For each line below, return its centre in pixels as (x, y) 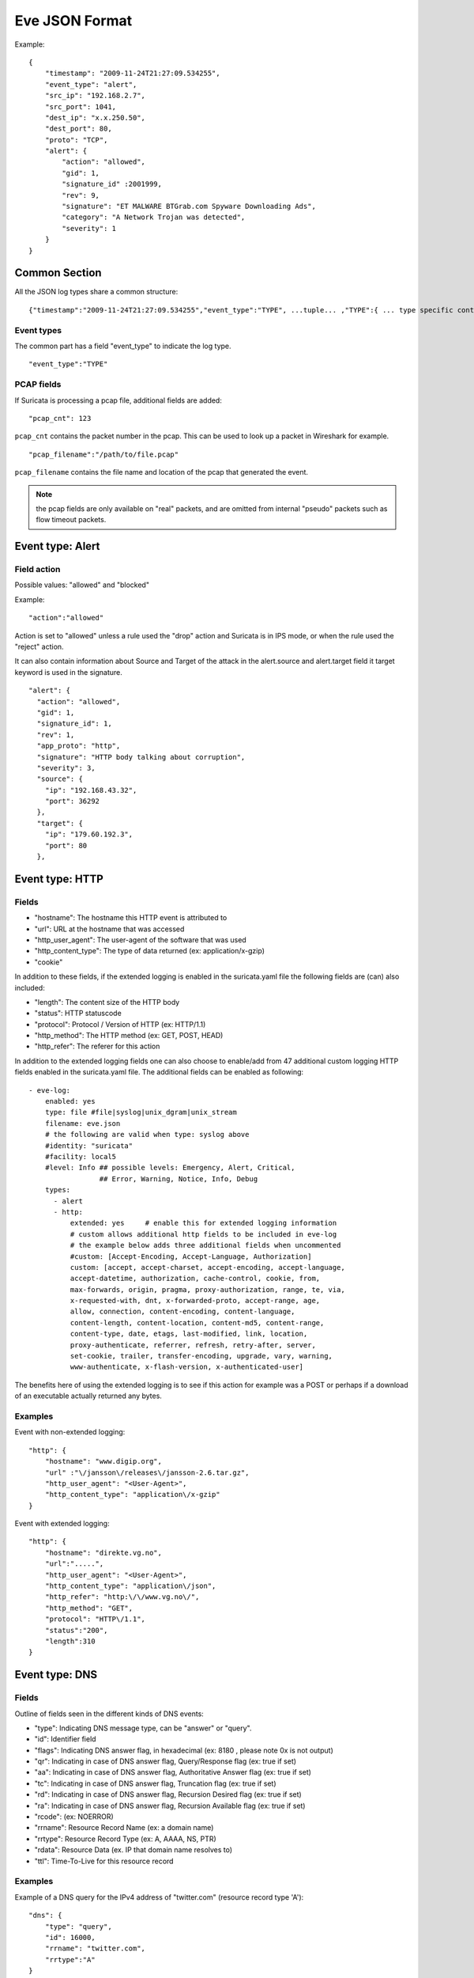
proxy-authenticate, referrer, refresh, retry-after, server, (193, 1345)
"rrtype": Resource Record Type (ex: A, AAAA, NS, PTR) (125, 1839)
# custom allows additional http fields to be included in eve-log (203, 1234)
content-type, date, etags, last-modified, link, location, (189, 1334)
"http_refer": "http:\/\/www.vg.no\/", (122, 1597)
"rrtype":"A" (70, 1959)
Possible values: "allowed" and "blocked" (82, 585)
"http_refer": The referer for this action (97, 1046)
